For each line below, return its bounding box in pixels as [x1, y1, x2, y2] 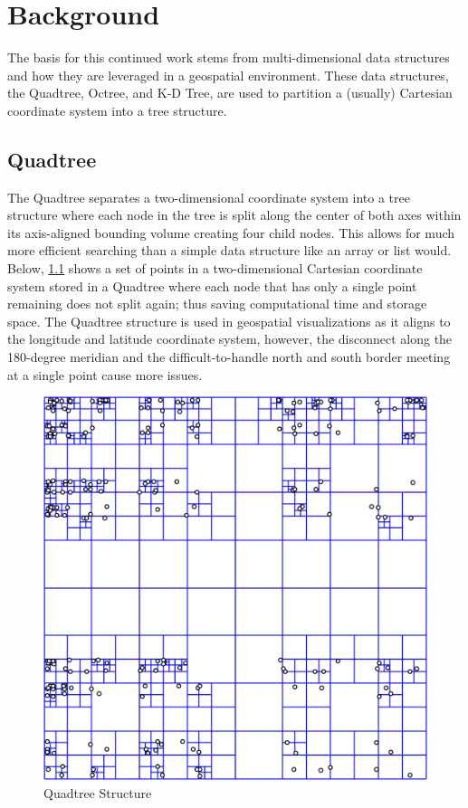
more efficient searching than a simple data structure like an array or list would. [7, 241, 452, 260]
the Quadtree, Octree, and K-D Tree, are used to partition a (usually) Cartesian [7, 83, 453, 102]
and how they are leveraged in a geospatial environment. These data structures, [7, 65, 449, 84]
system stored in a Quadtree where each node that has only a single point [7, 276, 417, 295]
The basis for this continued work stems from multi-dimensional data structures [7, 48, 450, 67]
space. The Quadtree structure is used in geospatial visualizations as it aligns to [7, 311, 451, 330]
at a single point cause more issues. [7, 365, 203, 384]
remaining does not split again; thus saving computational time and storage [7, 294, 427, 313]
